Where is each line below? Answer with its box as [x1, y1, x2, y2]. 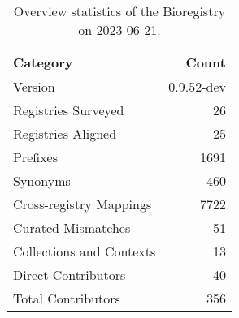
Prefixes [13, 148, 59, 166]
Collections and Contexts [13, 242, 156, 260]
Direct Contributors [13, 265, 126, 284]
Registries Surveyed [13, 101, 124, 119]
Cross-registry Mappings [13, 195, 152, 213]
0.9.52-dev [168, 77, 226, 96]
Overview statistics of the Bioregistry [13, 2, 226, 20]
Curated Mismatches [13, 218, 131, 237]
